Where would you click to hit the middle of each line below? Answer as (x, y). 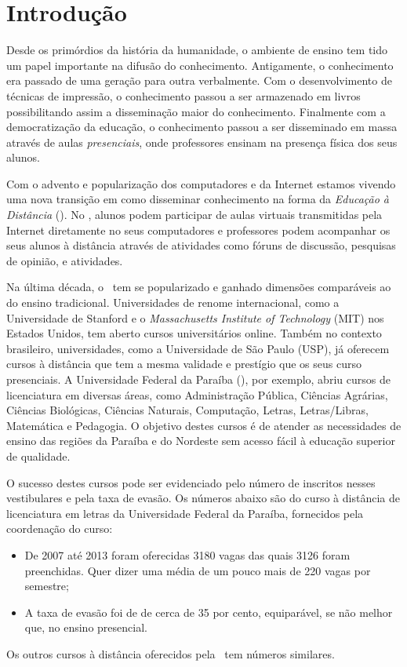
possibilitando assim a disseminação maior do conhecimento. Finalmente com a (196, 111)
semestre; (47, 586)
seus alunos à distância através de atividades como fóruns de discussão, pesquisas (201, 245)
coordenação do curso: (60, 528)
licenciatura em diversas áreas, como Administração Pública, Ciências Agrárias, (197, 394)
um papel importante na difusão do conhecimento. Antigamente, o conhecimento (200, 65)
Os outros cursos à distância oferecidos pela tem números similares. (171, 653)
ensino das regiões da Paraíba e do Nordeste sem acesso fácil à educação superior (201, 441)
